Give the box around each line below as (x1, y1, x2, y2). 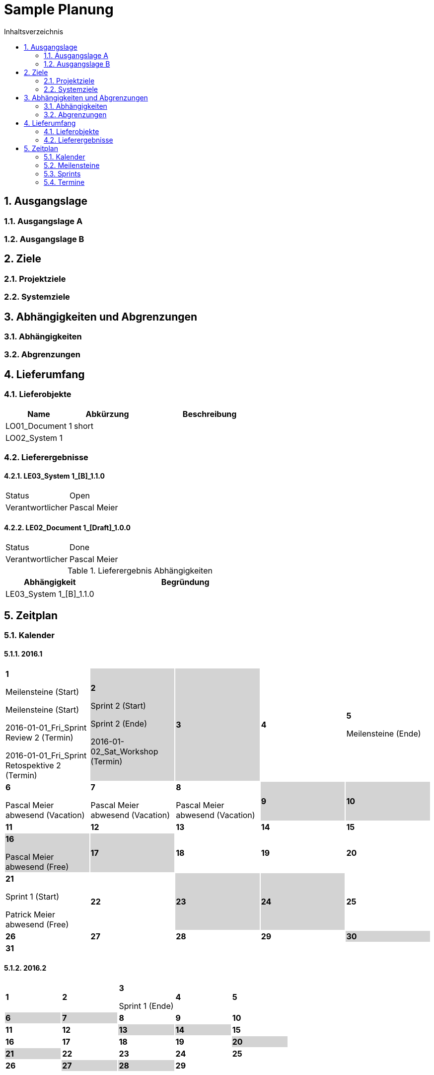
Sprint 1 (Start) (5, 891, 60, 902)
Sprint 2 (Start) (90, 700, 146, 711)
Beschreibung (182, 409, 237, 419)
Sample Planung (4, 1, 114, 18)
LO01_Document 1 (5, 420, 72, 431)
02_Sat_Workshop (90, 746, 158, 756)
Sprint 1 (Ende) (119, 1000, 174, 1011)
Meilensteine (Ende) (346, 728, 421, 739)
